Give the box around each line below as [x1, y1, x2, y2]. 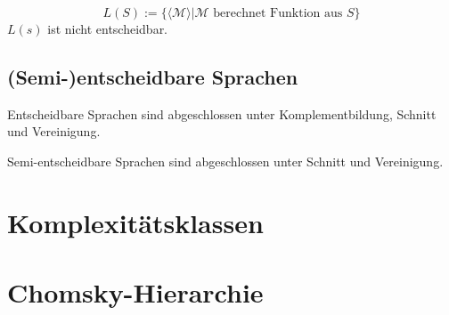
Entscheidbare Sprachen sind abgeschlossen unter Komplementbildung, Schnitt [7, 104, 437, 123]
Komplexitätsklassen [7, 204, 264, 240]
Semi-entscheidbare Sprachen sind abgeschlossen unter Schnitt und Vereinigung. [7, 151, 444, 170]
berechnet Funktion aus [213, 7, 343, 20]
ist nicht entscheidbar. [47, 20, 168, 37]
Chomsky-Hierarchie [7, 274, 264, 311]
